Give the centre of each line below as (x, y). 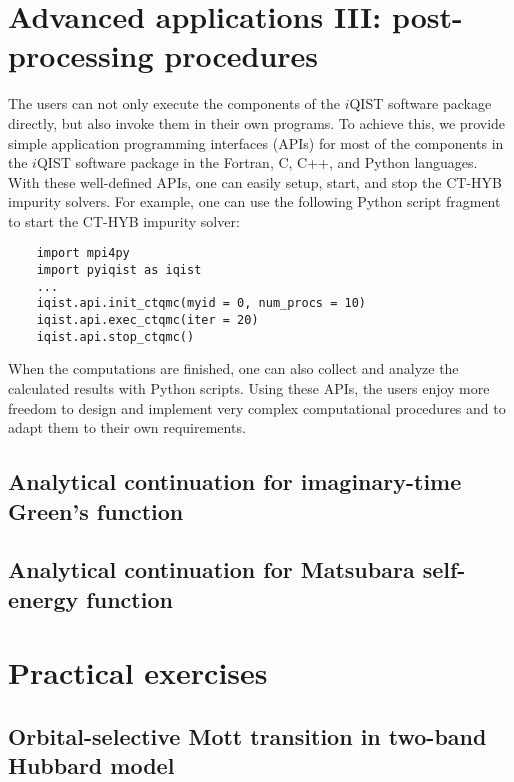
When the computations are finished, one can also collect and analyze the (233, 368)
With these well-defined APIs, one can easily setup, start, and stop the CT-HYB (255, 181)
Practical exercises (138, 672)
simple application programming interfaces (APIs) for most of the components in (256, 142)
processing (81, 55)
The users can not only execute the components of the (174, 103)
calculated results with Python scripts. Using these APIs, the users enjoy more (249, 388)
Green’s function (96, 510)
